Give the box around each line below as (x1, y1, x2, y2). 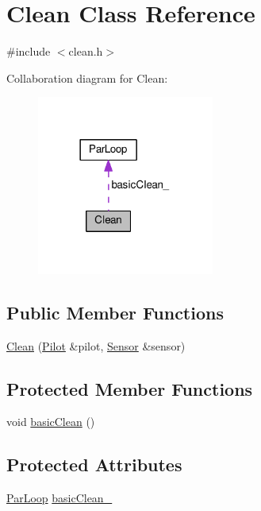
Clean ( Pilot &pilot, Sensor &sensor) (6, 337, 186, 354)
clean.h (68, 43, 103, 60)
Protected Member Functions (6, 376, 253, 401)
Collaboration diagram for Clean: (6, 69, 168, 86)
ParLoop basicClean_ (6, 490, 113, 506)
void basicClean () (6, 413, 95, 430)
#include (6, 43, 51, 60)
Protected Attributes (6, 452, 182, 477)
